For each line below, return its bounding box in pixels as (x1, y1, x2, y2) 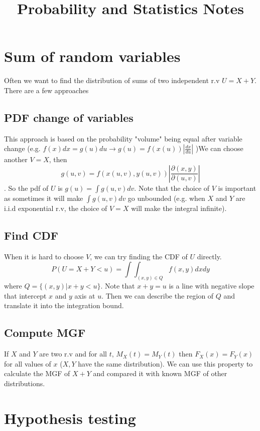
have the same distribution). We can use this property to (78, 358, 253, 369)
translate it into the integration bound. (4, 300, 124, 311)
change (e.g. (4, 143, 41, 154)
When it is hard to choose (4, 251, 84, 261)
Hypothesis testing (4, 407, 136, 428)
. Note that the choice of (134, 182, 210, 193)
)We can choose (195, 143, 243, 154)
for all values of (4, 358, 51, 369)
